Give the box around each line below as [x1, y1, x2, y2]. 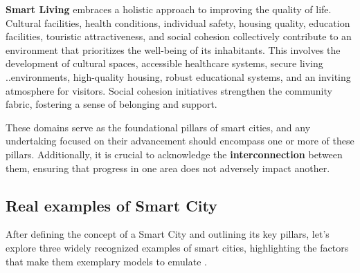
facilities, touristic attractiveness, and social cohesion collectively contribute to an [6, 29, 352, 44]
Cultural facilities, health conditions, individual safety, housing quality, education [6, 15, 350, 30]
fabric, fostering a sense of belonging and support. [6, 97, 217, 111]
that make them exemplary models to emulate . [6, 254, 207, 268]
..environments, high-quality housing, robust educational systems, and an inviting [6, 69, 351, 84]
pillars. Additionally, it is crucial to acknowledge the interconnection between [6, 147, 343, 161]
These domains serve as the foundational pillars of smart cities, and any [6, 120, 311, 134]
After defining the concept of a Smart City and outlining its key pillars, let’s [6, 227, 330, 241]
